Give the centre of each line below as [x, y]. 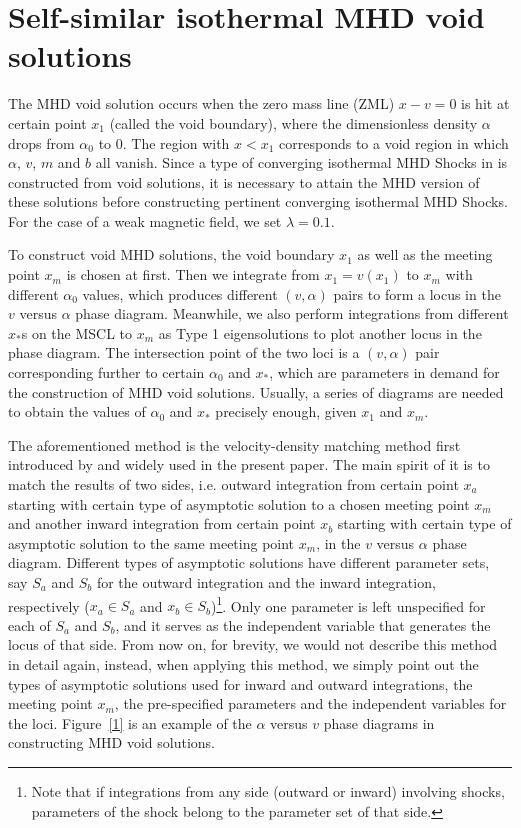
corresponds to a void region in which [394, 142]
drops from [41, 142]
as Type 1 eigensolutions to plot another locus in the [320, 332]
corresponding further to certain [106, 372]
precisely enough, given [286, 411]
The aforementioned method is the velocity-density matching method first [234, 444]
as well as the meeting [425, 254]
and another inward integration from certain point [162, 523]
